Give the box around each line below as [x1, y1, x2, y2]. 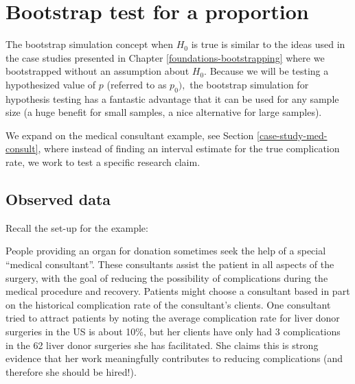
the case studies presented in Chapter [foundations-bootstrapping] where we [5, 50, 325, 64]
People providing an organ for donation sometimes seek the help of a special [5, 243, 326, 258]
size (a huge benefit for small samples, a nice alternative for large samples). [5, 105, 322, 119]
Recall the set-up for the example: [5, 220, 148, 235]
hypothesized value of [5, 77, 96, 91]
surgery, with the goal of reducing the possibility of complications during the [5, 270, 328, 285]
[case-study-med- [257, 128, 328, 142]
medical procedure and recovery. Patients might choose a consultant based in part [5, 284, 350, 298]
